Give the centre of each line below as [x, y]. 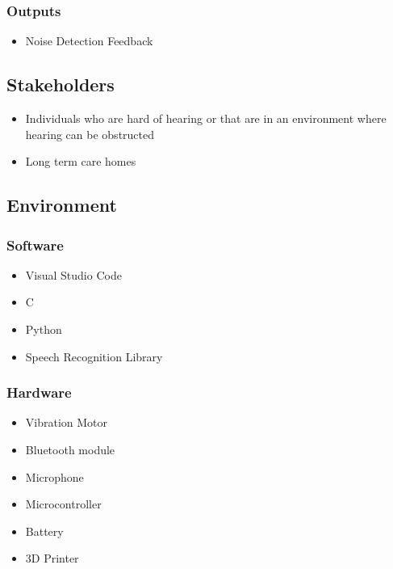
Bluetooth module [70, 449]
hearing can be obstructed [90, 134]
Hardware [39, 392]
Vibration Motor [67, 422]
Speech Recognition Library [94, 356]
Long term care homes [81, 161]
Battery [44, 531]
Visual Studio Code [73, 274]
